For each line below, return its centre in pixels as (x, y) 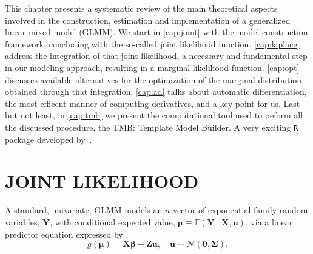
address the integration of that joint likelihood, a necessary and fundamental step (156, 56)
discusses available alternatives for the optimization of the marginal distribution (153, 79)
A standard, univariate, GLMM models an (84, 210)
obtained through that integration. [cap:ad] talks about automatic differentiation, (156, 91)
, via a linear (269, 221)
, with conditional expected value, (113, 221)
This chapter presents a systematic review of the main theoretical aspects (141, 8)
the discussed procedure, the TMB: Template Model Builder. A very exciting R (152, 127)
